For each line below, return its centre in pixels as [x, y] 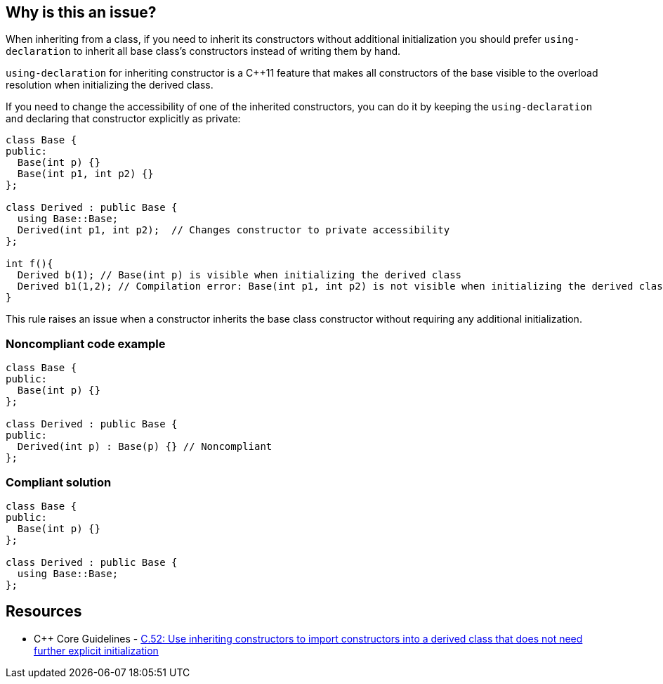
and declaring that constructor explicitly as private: [123, 119]
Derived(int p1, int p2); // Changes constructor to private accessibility [234, 230]
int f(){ [29, 264]
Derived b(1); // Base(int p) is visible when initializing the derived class [239, 275]
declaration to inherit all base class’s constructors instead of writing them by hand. [203, 51]
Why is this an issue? [81, 12]
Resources [44, 612]
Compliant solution [59, 482]
